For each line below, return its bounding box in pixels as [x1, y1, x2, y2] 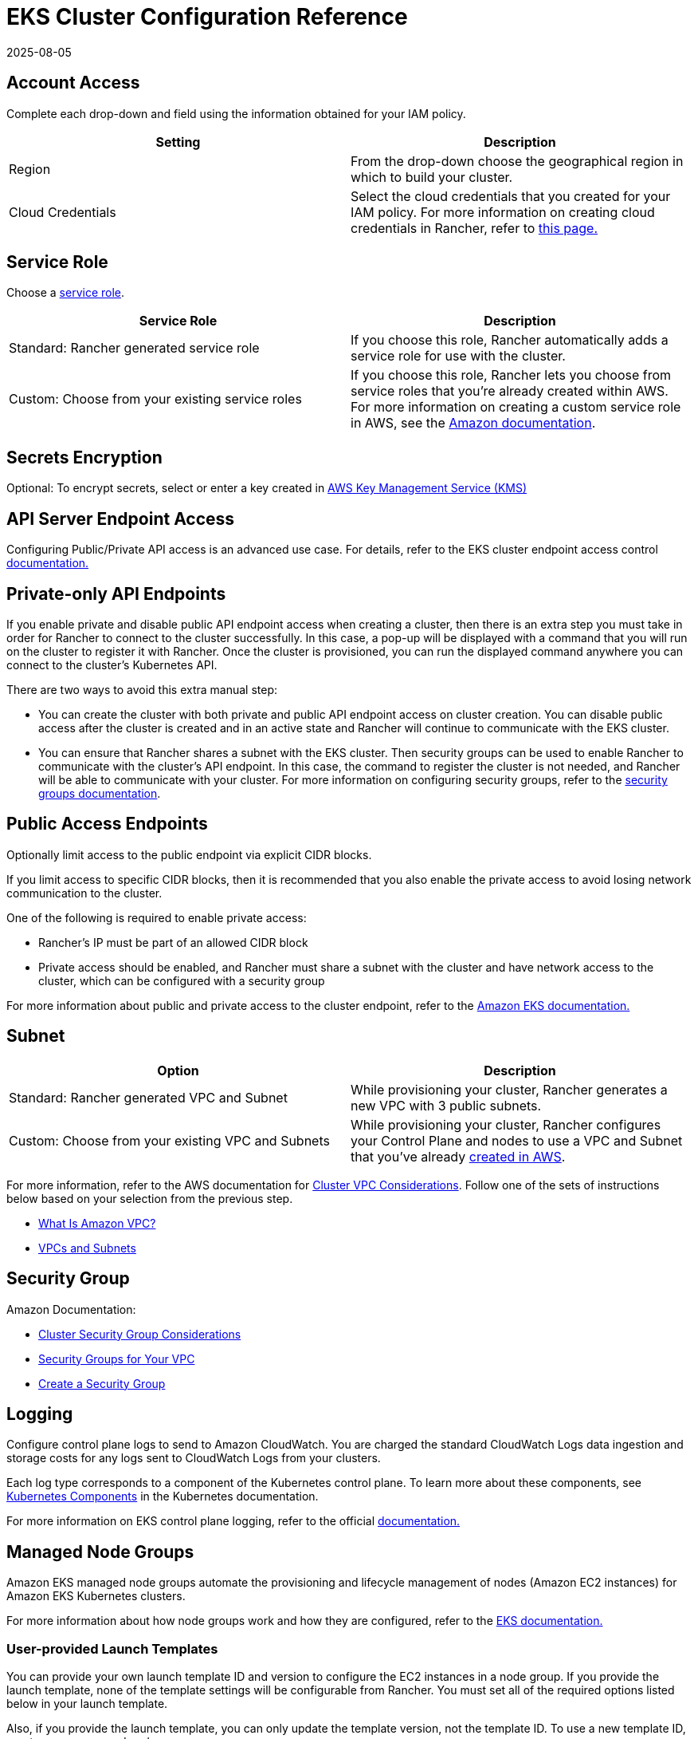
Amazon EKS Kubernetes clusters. [6, 1589, 186, 1603]
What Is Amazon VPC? [38, 1216, 156, 1230]
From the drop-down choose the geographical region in [351, 152, 684, 169]
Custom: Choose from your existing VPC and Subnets [9, 1132, 330, 1149]
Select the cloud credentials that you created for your [351, 187, 671, 204]
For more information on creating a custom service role [351, 399, 681, 416]
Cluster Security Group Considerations [38, 1327, 241, 1341]
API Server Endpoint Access [6, 508, 235, 529]
